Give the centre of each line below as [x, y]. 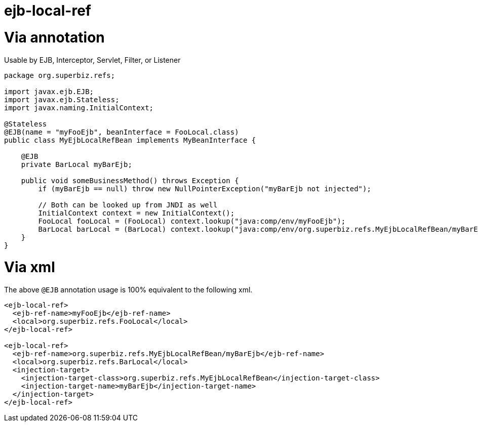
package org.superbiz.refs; [60, 75]
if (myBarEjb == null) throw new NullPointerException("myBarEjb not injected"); [205, 188]
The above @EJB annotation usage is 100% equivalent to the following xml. [128, 290]
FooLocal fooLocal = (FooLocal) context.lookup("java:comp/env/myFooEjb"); [192, 221]
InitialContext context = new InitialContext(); [136, 213]
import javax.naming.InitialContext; [79, 108]
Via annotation [54, 37]
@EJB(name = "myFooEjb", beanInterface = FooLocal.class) [122, 132]
